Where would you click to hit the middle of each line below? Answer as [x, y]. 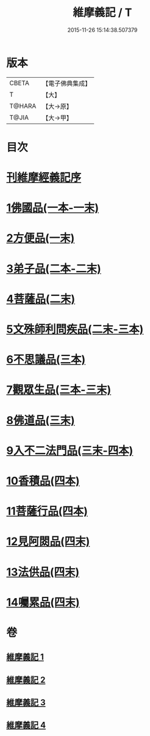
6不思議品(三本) [46, 360]
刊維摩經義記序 [44, 178]
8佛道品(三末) [41, 420]
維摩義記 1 [25, 657]
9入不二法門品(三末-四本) [70, 450]
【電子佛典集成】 [67, 83]
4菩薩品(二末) [41, 299]
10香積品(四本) [43, 481]
